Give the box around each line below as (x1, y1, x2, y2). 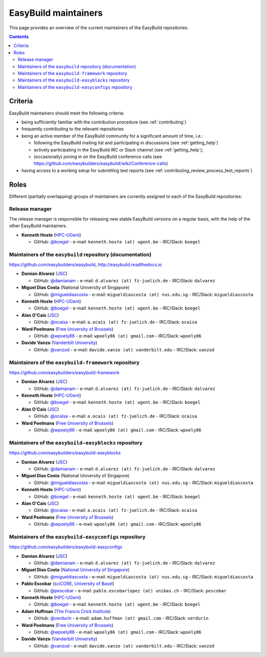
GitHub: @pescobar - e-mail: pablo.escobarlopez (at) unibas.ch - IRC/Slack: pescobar (33, 587, 227, 593)
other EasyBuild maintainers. (9, 223, 67, 229)
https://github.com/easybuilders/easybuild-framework (9, 369, 120, 375)
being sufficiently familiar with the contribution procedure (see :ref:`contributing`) (21, 119, 187, 125)
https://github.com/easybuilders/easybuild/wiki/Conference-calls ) (33, 160, 168, 166)
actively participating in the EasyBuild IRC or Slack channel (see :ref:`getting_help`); (33, 147, 204, 153)
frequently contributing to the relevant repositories (21, 126, 124, 132)
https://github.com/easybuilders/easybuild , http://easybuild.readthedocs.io (9, 262, 162, 268)
